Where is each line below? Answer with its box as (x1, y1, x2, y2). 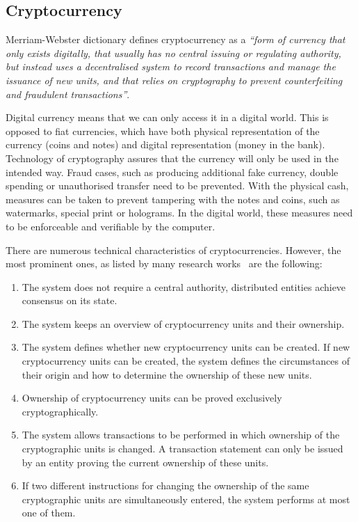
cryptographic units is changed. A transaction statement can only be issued (22, 441, 343, 456)
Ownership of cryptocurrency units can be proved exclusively (22, 390, 282, 405)
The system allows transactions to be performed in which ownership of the (22, 427, 340, 442)
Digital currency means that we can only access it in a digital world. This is (6, 110, 329, 125)
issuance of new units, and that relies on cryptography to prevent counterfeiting (6, 72, 343, 87)
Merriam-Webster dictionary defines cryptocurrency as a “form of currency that (6, 32, 345, 47)
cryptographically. (22, 404, 99, 418)
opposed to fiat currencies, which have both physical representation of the (6, 123, 320, 138)
